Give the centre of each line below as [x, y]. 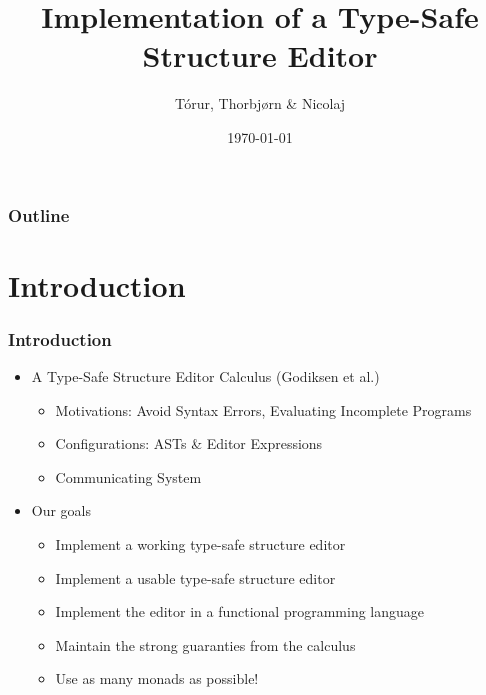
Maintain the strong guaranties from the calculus [205, 644]
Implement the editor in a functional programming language [240, 611]
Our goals [61, 510]
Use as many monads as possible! [157, 678]
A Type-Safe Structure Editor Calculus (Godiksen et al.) [205, 376]
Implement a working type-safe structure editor [200, 543]
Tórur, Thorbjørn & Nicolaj [260, 103]
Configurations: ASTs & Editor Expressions [189, 443]
